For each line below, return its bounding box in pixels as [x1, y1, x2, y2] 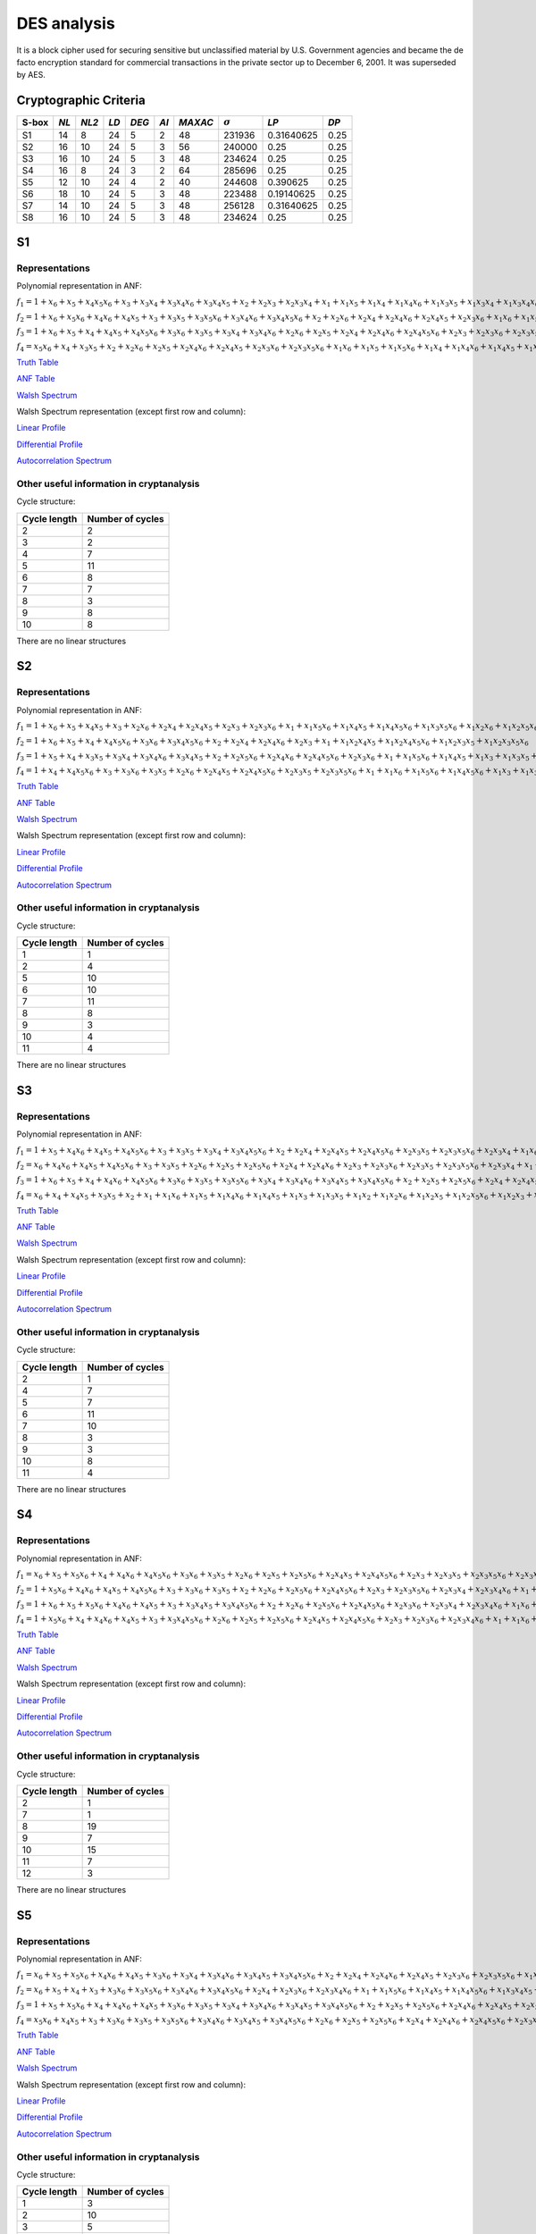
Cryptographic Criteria [16, 93, 147, 108]
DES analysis [16, 13, 115, 33]
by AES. [16, 70, 46, 80]
